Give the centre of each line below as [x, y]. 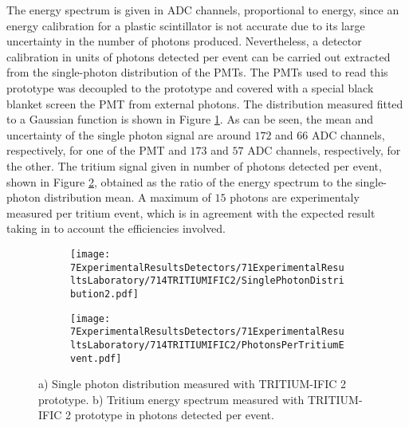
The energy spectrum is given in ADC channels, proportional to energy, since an [203, 10]
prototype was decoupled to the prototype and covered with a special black [190, 87]
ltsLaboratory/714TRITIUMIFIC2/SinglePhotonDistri [207, 281]
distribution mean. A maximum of [128, 197]
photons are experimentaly [295, 197]
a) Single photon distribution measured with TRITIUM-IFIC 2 [193, 384]
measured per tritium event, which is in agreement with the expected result [191, 212]
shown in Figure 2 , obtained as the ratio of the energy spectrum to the [179, 181]
